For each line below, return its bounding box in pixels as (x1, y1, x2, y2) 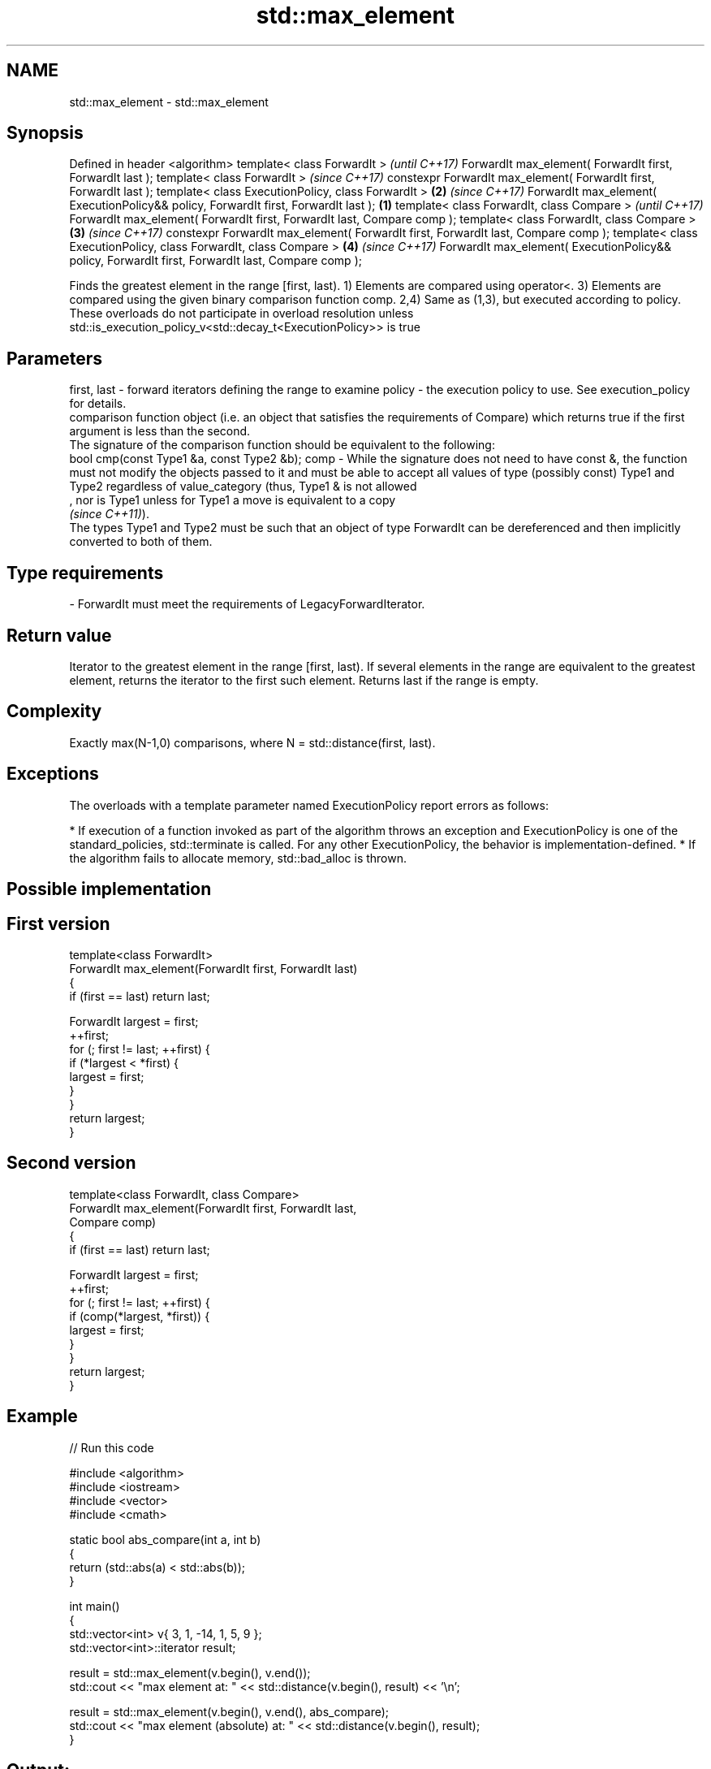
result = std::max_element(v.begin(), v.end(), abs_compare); (69, 1704, 390, 1719)
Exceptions (6, 763, 99, 785)
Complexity (6, 701, 102, 722)
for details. (69, 396, 127, 411)
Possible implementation (6, 879, 212, 900)
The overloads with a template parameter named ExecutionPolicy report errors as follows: (69, 798, 549, 812)
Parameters (6, 348, 102, 369)
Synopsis (6, 123, 84, 144)
